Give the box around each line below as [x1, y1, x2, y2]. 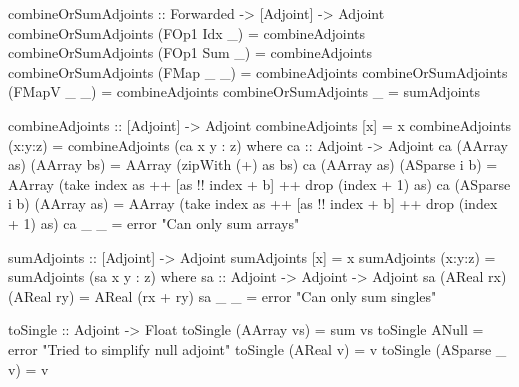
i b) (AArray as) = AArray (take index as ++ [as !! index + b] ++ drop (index [8, 193, 498, 214]
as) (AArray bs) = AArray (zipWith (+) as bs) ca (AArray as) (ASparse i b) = [8, 154, 498, 175]
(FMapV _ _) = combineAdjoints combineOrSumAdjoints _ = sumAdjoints [8, 81, 480, 102]
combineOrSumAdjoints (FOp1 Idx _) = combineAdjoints [8, 22, 366, 43]
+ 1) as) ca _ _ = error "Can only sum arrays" [8, 212, 300, 233]
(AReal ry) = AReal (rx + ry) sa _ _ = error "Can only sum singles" [8, 285, 437, 306]
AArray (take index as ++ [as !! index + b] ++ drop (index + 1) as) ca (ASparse [8, 173, 511, 194]
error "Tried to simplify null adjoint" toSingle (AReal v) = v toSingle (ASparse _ [8, 338, 507, 359]
